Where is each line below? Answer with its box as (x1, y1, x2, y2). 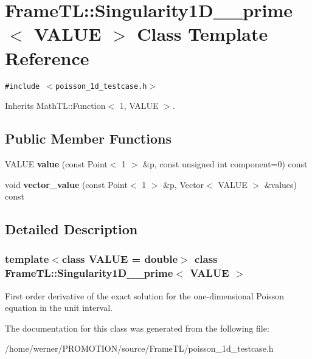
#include (5, 82, 40, 91)
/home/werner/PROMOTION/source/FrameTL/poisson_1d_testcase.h (5, 342, 274, 355)
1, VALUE (119, 99, 159, 112)
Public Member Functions (5, 129, 172, 148)
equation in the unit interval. (5, 301, 113, 314)
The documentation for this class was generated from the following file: (5, 321, 269, 334)
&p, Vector (163, 178, 204, 190)
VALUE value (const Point (5, 157, 108, 170)
